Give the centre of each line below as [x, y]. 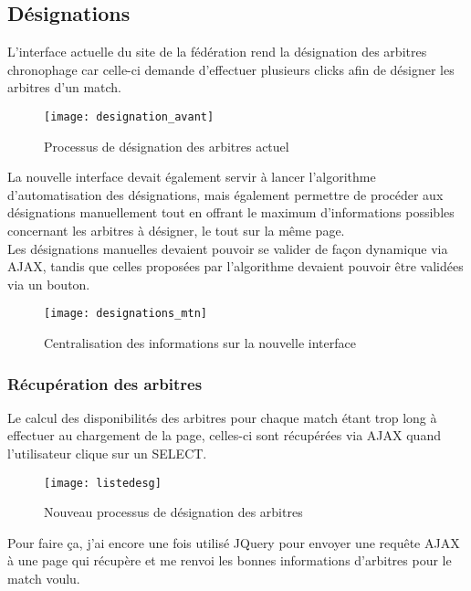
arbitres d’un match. [65, 87]
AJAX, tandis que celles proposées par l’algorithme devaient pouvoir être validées [235, 266]
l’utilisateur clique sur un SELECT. [107, 454]
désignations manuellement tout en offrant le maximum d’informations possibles [231, 212]
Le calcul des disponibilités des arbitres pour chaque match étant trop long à [222, 417]
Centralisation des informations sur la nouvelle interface [200, 343]
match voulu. [44, 579]
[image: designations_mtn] [126, 314]
